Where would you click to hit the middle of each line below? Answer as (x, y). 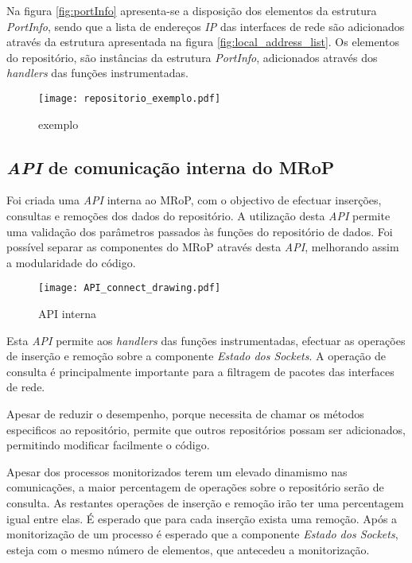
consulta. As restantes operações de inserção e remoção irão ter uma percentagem (205, 502)
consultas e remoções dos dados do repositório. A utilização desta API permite (198, 216)
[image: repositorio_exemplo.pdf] (130, 98)
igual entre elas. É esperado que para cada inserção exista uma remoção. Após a (202, 518)
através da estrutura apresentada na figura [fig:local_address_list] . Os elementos (203, 42)
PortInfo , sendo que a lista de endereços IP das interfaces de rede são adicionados (206, 26)
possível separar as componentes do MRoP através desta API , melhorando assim (203, 247)
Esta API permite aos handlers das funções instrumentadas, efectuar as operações (206, 340)
